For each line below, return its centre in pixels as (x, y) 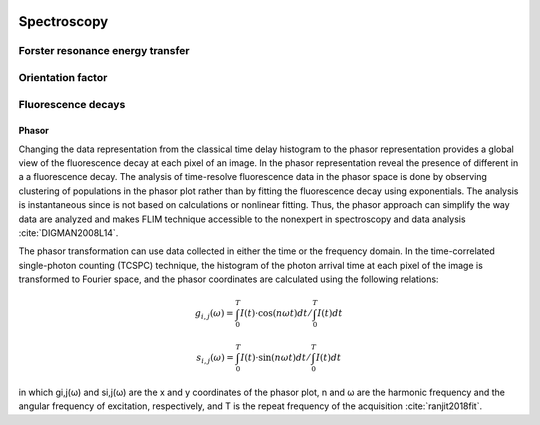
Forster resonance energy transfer (104, 51)
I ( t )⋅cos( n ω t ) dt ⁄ (276, 313)
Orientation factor (63, 77)
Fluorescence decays (72, 104)
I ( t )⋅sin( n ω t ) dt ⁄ (275, 358)
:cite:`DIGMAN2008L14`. (68, 233)
